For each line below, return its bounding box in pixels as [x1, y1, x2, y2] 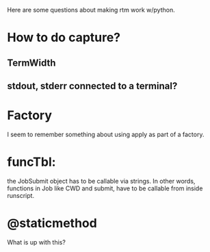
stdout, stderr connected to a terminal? [7, 80, 178, 92]
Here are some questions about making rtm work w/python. [7, 6, 176, 14]
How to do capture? [7, 30, 121, 45]
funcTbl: [7, 154, 56, 170]
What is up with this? [7, 238, 66, 246]
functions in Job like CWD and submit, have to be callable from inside [7, 184, 203, 192]
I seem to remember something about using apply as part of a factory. [7, 130, 205, 138]
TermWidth [7, 57, 56, 68]
